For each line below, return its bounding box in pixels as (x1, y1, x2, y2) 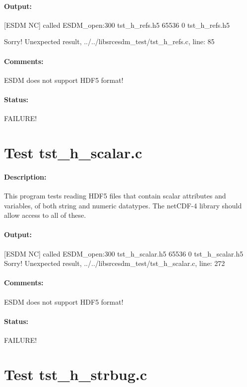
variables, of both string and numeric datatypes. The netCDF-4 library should (4, 200, 242, 210)
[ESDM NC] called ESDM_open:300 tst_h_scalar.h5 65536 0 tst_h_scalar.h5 (4, 248, 244, 258)
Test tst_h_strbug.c (4, 364, 147, 384)
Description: (4, 171, 47, 182)
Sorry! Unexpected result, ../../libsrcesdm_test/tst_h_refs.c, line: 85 (4, 36, 215, 47)
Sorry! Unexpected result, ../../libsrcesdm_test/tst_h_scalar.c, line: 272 (4, 258, 225, 268)
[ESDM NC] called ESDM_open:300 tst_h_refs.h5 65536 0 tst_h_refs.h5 (4, 19, 230, 30)
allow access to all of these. (4, 210, 86, 220)
